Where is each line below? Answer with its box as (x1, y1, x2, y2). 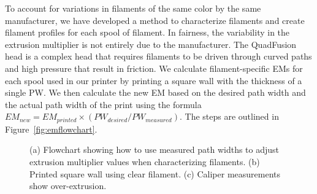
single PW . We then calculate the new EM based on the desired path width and (5, 86, 306, 99)
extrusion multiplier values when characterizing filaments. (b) (29, 155, 260, 168)
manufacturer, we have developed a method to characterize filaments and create (5, 14, 305, 26)
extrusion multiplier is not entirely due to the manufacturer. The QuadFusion (5, 37, 297, 50)
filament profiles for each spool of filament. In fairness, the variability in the (5, 26, 290, 39)
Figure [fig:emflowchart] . (5, 122, 97, 135)
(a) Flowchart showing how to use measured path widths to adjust (29, 143, 280, 156)
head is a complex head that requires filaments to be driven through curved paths (5, 50, 312, 63)
